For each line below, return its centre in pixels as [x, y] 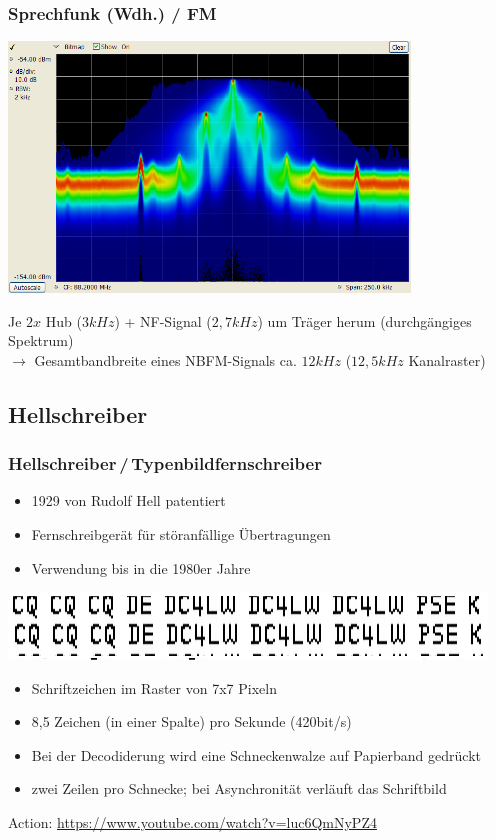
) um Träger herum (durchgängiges [364, 320]
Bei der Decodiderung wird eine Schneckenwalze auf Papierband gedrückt [256, 754]
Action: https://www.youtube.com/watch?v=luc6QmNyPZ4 [192, 822]
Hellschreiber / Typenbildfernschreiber [165, 463]
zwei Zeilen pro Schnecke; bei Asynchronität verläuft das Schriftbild [239, 788]
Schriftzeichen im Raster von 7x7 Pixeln [154, 687]
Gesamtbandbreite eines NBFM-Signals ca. [165, 359]
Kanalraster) [447, 359]
